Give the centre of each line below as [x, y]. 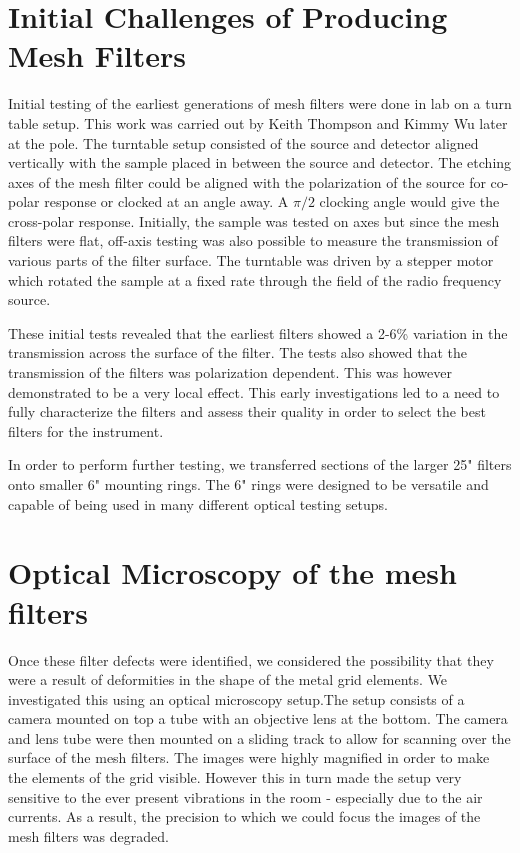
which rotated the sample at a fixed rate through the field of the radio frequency [255, 279]
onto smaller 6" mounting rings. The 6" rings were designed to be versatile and [248, 484]
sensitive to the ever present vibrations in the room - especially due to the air [245, 796]
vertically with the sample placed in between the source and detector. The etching [260, 162]
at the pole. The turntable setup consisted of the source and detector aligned [243, 142]
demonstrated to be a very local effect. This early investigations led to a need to [254, 391]
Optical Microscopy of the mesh [232, 572]
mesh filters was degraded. [88, 835]
